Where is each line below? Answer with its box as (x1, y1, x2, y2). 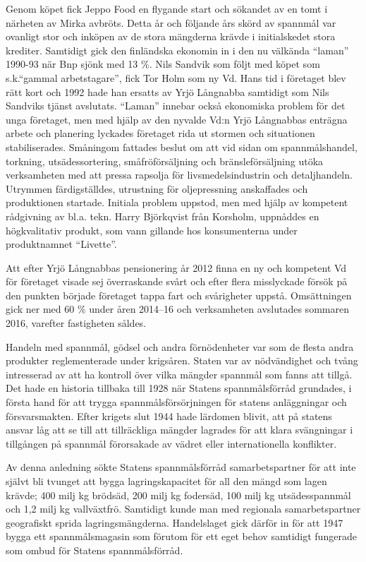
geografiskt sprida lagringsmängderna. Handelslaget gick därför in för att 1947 (6, 515, 343, 530)
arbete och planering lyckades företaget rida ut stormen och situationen (6, 126, 315, 140)
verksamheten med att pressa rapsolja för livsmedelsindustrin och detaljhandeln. (6, 167, 353, 182)
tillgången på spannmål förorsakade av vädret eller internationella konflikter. (6, 436, 337, 450)
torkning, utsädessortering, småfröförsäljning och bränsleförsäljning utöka (6, 153, 324, 168)
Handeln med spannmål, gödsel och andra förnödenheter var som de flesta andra (6, 339, 354, 354)
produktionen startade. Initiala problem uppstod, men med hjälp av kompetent (6, 195, 348, 210)
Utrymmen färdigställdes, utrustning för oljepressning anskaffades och (6, 181, 308, 196)
